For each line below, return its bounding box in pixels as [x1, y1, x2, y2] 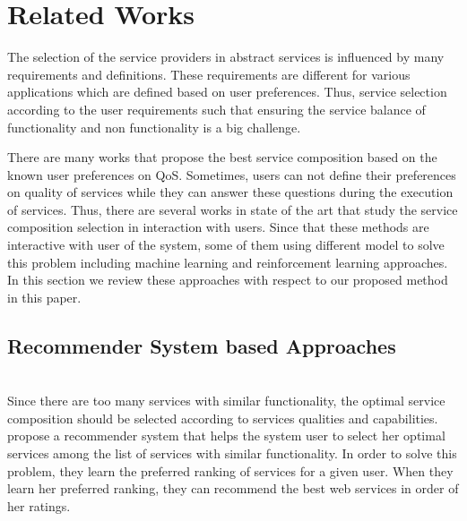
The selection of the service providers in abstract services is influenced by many [7, 47, 445, 66]
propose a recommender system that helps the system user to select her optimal [7, 426, 445, 445]
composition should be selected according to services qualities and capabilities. [7, 408, 438, 427]
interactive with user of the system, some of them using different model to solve [7, 235, 445, 254]
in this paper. [7, 287, 82, 306]
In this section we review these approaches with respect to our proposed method [7, 270, 448, 289]
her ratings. [7, 496, 71, 515]
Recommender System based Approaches [7, 331, 396, 359]
